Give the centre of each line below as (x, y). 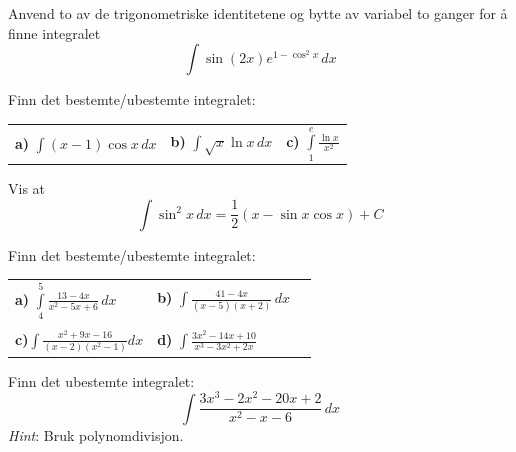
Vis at (27, 188)
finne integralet (54, 32)
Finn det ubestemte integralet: (101, 380)
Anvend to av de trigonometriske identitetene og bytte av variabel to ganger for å (258, 13)
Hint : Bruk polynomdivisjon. (96, 434)
